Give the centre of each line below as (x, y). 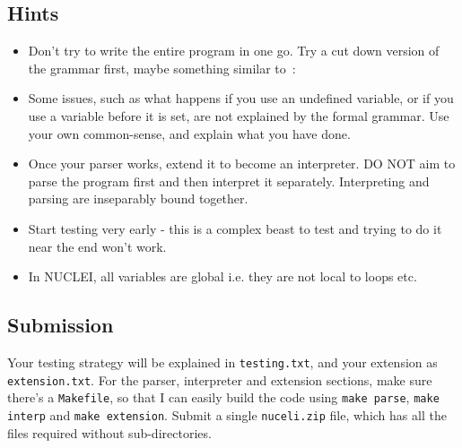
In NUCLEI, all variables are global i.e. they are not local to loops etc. (222, 276)
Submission (61, 325)
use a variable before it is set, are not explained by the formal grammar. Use (239, 115)
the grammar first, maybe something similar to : (162, 68)
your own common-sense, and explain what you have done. (189, 133)
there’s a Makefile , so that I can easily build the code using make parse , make (223, 397)
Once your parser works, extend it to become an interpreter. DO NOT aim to (242, 164)
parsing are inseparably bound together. (138, 198)
